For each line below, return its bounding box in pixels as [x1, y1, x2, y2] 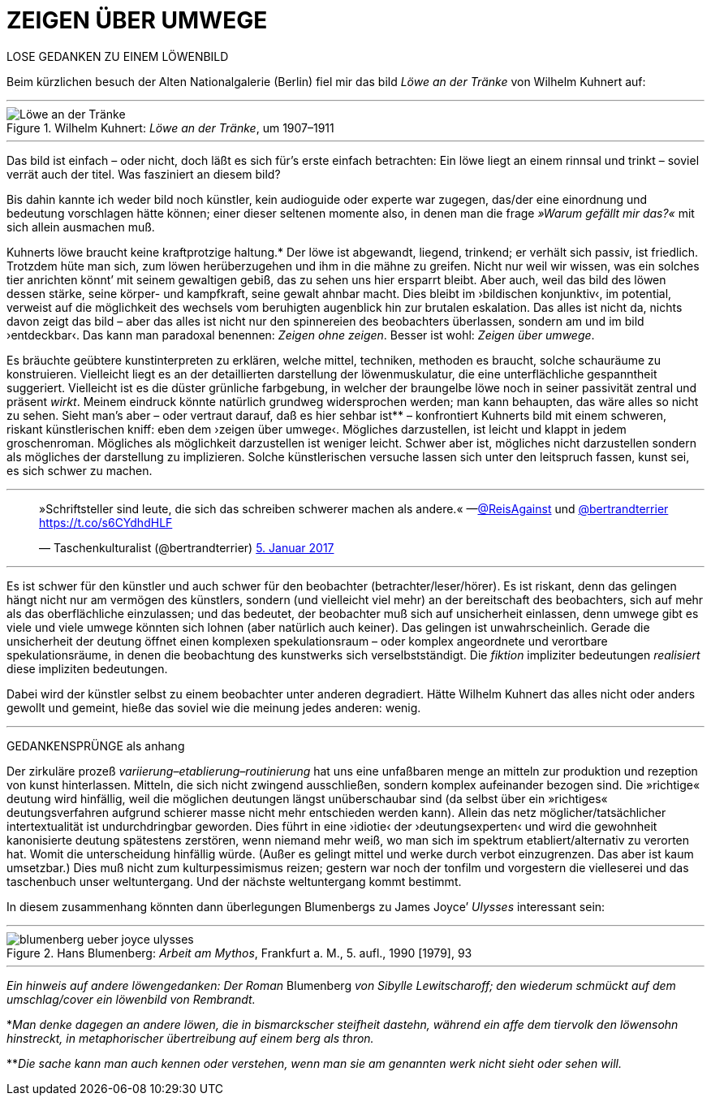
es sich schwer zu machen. [6, 463, 153, 478]
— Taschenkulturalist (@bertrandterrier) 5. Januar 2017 [39, 540, 334, 555]
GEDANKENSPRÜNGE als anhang [6, 738, 185, 753]
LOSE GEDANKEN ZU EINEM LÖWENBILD [6, 49, 229, 63]
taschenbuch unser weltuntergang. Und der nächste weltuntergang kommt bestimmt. [6, 874, 462, 888]
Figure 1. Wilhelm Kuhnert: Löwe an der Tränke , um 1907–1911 [6, 120, 334, 135]
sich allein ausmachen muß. [6, 219, 155, 234]
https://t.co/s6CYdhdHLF [39, 515, 173, 529]
